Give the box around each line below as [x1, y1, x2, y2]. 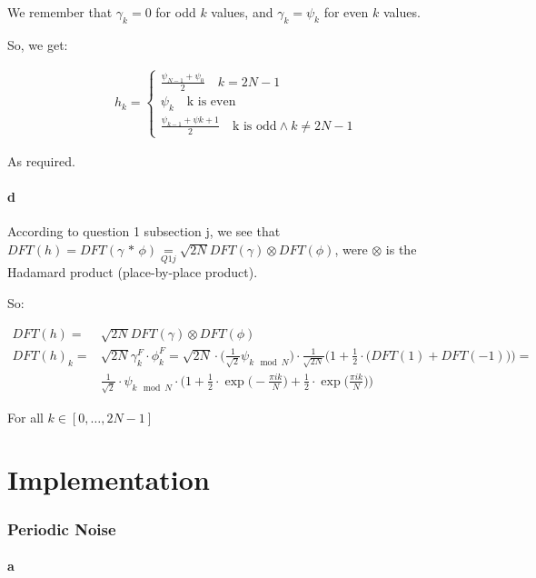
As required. [7, 152, 75, 171]
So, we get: [7, 35, 68, 54]
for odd [155, 3, 196, 21]
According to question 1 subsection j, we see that [7, 222, 281, 241]
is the [385, 240, 417, 258]
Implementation [7, 461, 210, 498]
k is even [186, 95, 236, 108]
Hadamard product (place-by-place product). [7, 263, 258, 282]
